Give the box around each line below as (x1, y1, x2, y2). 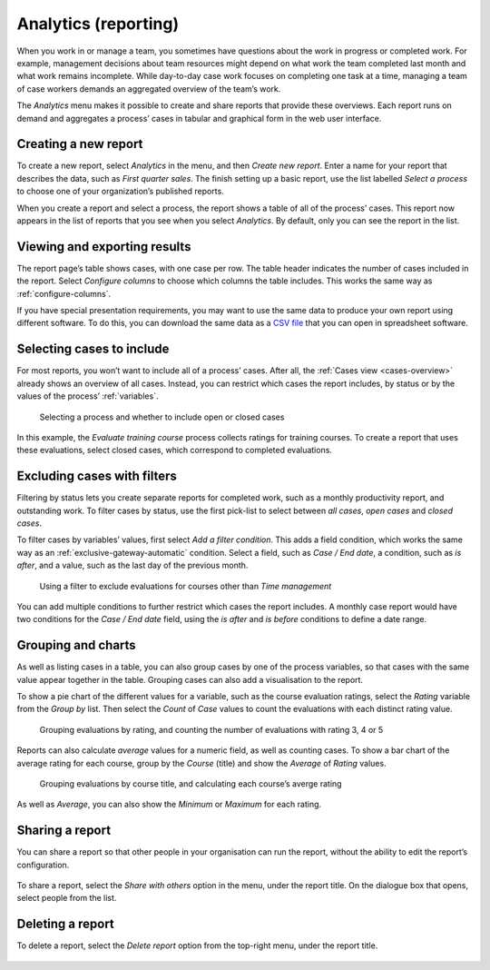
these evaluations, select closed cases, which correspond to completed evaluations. (16, 445, 333, 456)
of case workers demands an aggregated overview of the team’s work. (16, 83, 281, 94)
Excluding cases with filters (16, 469, 177, 484)
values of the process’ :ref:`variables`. (16, 391, 159, 401)
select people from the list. (16, 893, 117, 904)
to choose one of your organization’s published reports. (16, 186, 224, 197)
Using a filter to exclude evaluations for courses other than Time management (39, 580, 332, 591)
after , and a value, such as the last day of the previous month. (16, 559, 249, 571)
